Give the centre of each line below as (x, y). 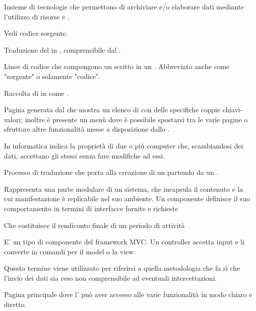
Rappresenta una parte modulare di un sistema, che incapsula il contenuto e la (124, 189)
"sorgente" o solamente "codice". (52, 76)
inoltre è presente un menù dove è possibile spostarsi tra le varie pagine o (136, 119)
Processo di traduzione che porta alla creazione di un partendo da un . (111, 172)
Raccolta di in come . (36, 93)
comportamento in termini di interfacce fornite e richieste (91, 208)
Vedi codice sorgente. (36, 33)
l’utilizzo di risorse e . (37, 16)
